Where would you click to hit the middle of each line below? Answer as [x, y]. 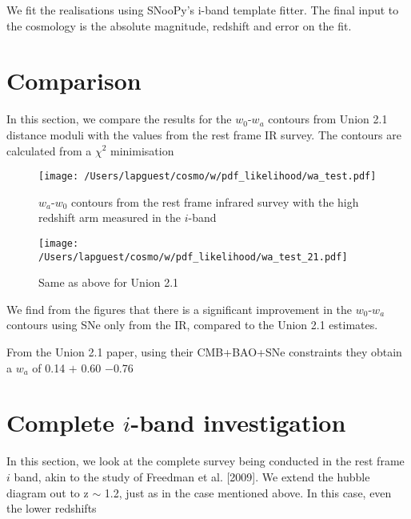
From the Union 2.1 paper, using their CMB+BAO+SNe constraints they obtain [204, 352]
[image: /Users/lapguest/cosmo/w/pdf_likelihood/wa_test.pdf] [207, 177]
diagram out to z [48, 492]
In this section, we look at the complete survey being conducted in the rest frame [205, 461]
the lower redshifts [52, 508]
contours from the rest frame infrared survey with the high [215, 201]
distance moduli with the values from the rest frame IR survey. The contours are [204, 134]
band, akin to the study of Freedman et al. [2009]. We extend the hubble [192, 476]
